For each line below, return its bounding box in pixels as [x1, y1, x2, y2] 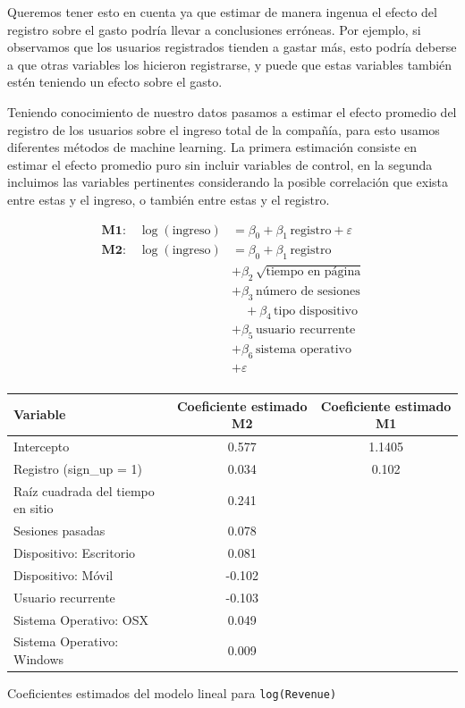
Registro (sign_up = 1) [13, 459, 142, 477]
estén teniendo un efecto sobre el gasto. [7, 72, 223, 91]
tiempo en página [266, 265, 361, 278]
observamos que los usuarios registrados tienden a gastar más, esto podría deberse [7, 38, 457, 56]
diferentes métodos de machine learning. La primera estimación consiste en [7, 138, 418, 156]
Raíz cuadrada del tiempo [13, 481, 155, 500]
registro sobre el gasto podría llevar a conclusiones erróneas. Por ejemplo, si [7, 20, 421, 38]
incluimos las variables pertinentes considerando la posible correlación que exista [7, 173, 449, 191]
